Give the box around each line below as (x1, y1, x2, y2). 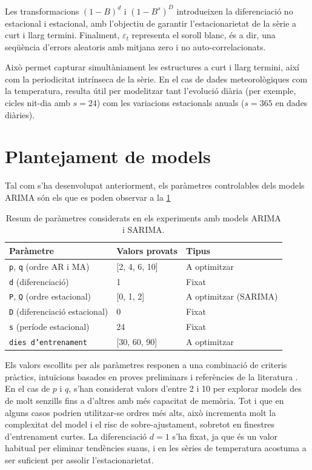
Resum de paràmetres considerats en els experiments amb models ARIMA (5, 211, 281, 224)
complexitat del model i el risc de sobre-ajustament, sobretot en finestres (5, 418, 275, 431)
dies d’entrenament (9, 338, 87, 347)
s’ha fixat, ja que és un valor (172, 429, 278, 442)
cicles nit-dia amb (5, 96, 70, 109)
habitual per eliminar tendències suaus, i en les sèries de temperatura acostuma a (5, 441, 307, 454)
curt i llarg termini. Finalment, (5, 29, 120, 41)
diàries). (5, 108, 35, 121)
